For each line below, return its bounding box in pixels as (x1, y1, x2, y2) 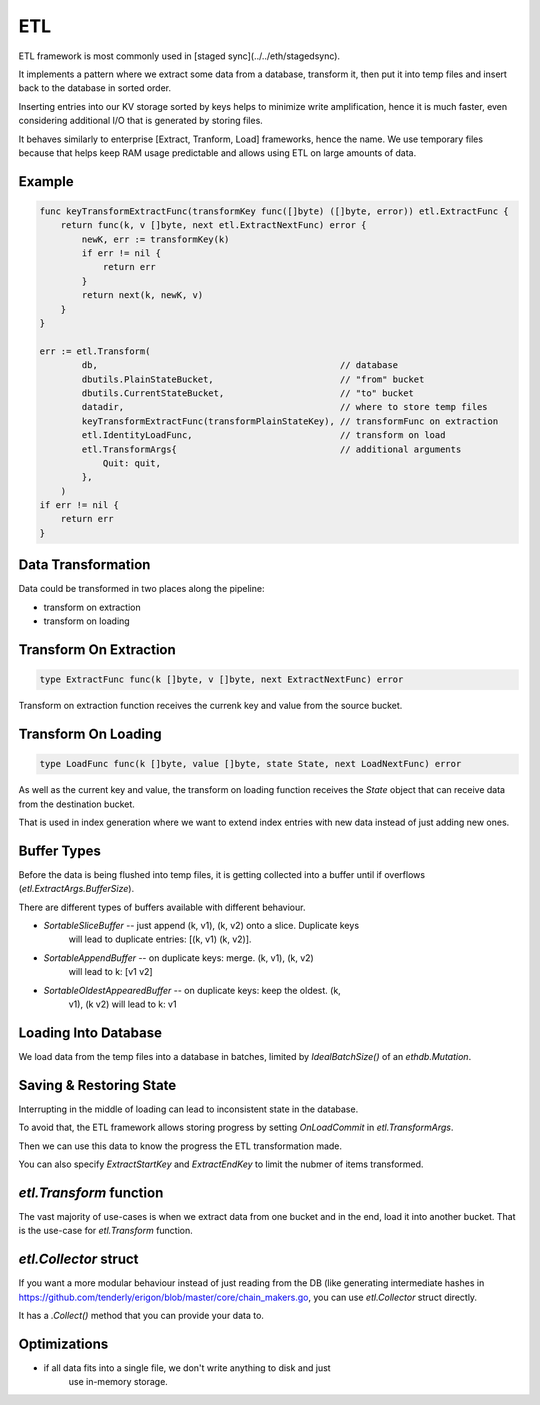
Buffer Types (18, 842, 102, 859)
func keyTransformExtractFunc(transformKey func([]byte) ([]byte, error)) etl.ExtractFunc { (39, 205, 509, 217)
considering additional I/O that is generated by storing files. (18, 115, 264, 127)
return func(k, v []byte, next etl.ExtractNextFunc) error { (60, 220, 367, 231)
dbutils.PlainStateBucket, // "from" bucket (81, 373, 425, 385)
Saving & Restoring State (18, 1076, 177, 1094)
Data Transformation (18, 556, 151, 574)
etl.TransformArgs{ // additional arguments (81, 443, 462, 455)
